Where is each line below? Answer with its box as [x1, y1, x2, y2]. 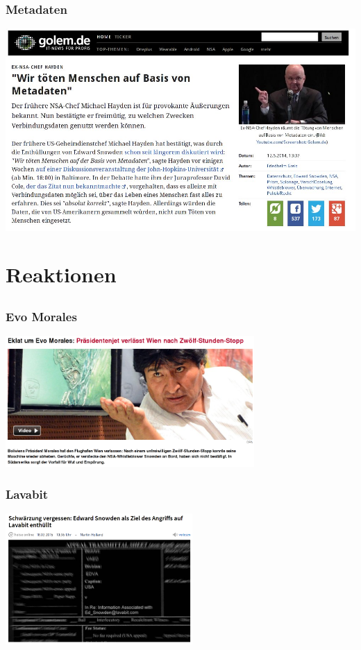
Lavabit [6, 485, 48, 502]
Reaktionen [6, 260, 117, 289]
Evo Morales [6, 307, 77, 325]
